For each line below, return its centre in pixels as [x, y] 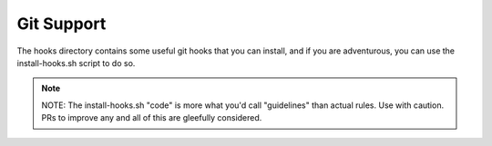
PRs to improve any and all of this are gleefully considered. [152, 118]
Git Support [61, 24]
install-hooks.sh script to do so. [76, 63]
